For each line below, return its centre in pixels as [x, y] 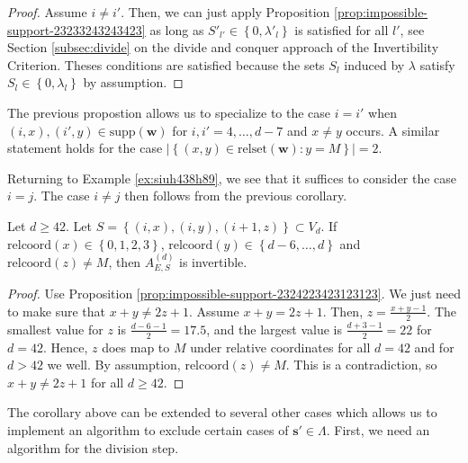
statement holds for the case [85, 148]
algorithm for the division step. [93, 447]
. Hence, [65, 347]
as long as [177, 29]
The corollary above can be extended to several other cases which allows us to [222, 412]
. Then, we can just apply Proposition [225, 12]
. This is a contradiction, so [361, 365]
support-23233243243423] [76, 29]
